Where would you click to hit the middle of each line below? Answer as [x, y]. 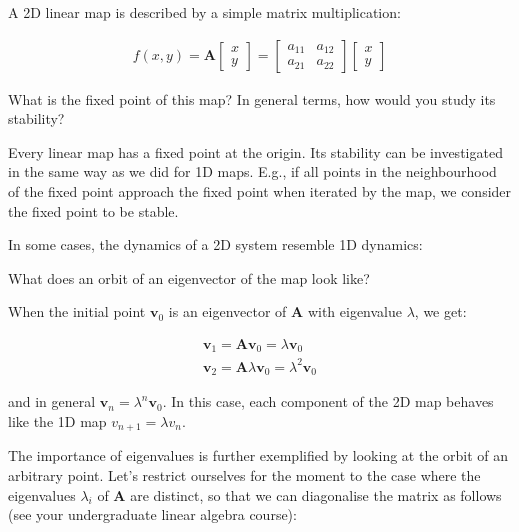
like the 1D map [57, 421]
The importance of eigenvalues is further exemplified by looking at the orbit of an [258, 455]
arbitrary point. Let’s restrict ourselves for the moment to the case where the [244, 475]
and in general [52, 401]
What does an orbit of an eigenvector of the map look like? [189, 277]
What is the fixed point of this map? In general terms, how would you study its [252, 98]
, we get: [440, 311]
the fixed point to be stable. [93, 210]
